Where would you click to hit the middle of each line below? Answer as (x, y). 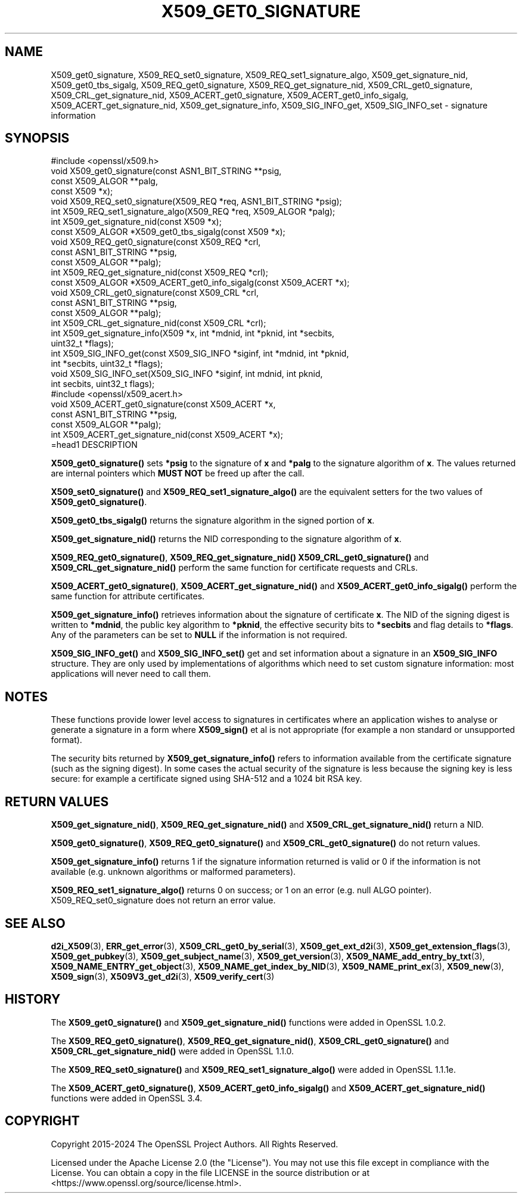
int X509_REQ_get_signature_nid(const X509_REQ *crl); (159, 273)
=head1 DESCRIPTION (94, 445)
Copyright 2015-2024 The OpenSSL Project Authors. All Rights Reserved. (195, 1144)
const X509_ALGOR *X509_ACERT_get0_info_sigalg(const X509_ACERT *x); (200, 283)
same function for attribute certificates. (128, 596)
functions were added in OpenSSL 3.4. (127, 1098)
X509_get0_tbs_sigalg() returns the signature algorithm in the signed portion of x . (213, 521)
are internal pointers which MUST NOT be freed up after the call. (178, 473)
